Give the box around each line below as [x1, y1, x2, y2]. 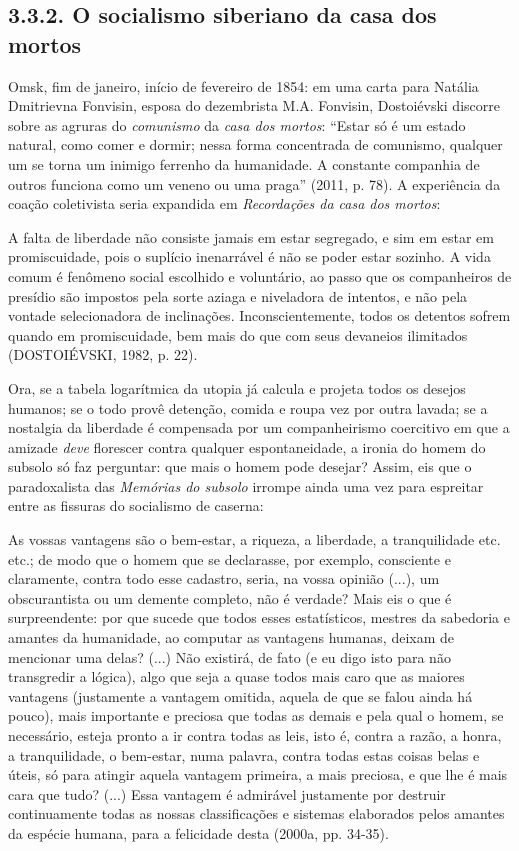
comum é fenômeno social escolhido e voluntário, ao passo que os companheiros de [8, 265, 512, 286]
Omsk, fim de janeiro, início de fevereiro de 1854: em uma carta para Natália [8, 75, 479, 96]
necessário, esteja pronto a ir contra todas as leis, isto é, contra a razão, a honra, [8, 725, 502, 745]
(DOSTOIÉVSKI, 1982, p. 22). [8, 344, 198, 365]
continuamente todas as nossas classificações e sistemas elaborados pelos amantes [8, 803, 505, 824]
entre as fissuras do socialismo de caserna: [8, 495, 264, 516]
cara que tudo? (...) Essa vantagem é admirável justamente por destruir [8, 783, 446, 804]
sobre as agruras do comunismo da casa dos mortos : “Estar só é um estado [8, 114, 466, 135]
